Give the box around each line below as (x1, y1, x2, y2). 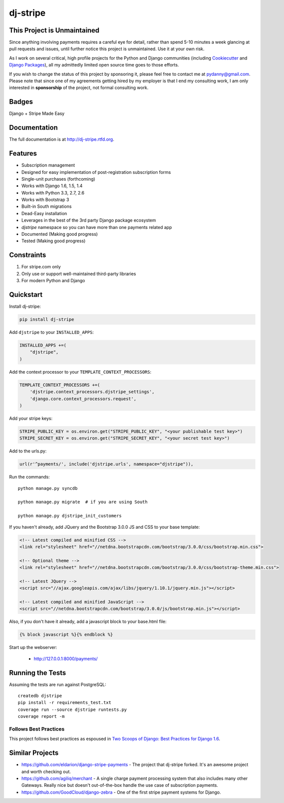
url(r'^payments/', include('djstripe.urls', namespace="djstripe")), (19, 461, 194, 467)
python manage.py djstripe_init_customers (18, 513, 122, 519)
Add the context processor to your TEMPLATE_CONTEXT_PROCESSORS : (9, 369, 152, 375)
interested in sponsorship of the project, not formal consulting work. (9, 85, 149, 91)
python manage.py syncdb (18, 485, 78, 491)
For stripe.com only (21, 264, 61, 270)
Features (9, 149, 37, 158)
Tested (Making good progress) (21, 238, 86, 244)
